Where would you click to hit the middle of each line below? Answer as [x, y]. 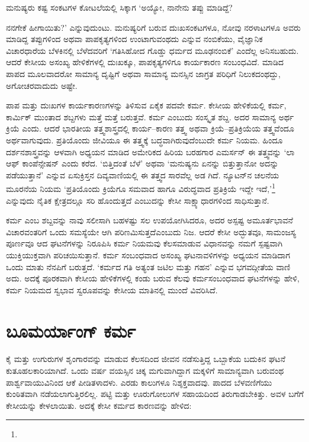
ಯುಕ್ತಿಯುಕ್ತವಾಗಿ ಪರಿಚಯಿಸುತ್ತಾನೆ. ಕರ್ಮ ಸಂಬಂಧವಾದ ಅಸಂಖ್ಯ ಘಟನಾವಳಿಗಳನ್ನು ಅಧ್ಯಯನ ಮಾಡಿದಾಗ [148, 254]
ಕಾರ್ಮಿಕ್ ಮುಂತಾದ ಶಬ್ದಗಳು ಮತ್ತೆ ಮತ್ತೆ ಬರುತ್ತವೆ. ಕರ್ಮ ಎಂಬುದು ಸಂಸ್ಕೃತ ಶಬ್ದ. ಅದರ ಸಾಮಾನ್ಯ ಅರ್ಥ [150, 116]
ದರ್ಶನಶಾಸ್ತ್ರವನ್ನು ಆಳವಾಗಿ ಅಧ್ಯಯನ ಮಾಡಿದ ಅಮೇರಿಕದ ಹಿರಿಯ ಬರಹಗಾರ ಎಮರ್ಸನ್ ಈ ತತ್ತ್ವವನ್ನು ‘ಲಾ [150, 151]
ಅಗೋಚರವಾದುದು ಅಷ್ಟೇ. [42, 85]
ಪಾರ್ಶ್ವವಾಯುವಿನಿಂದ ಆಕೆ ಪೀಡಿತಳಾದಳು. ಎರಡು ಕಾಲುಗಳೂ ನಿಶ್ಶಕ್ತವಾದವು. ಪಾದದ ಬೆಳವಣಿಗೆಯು [139, 382]
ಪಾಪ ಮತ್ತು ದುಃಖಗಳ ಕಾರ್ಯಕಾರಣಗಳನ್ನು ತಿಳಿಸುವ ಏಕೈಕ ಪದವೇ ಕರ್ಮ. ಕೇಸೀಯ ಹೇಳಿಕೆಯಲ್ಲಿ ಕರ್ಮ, [146, 105]
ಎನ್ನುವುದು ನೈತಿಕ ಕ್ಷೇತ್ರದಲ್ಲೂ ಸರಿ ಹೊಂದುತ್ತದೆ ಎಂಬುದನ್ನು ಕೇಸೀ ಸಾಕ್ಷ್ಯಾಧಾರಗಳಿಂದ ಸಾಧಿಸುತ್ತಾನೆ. [138, 200]
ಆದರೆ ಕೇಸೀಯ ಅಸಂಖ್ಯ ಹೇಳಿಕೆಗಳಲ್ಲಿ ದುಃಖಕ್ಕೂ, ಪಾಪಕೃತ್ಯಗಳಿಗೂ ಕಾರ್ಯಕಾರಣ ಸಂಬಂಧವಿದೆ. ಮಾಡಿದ [145, 62]
